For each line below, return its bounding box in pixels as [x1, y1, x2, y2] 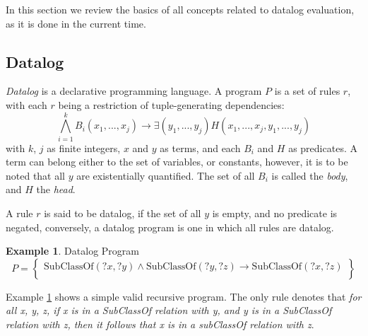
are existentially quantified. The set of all [76, 168, 255, 183]
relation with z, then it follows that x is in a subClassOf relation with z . [6, 317, 314, 332]
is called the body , [271, 168, 348, 183]
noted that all [6, 168, 66, 183]
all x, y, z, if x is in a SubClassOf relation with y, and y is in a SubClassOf [6, 303, 332, 318]
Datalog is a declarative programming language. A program [6, 83, 262, 98]
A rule [6, 206, 33, 221]
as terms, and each [160, 140, 241, 155]
